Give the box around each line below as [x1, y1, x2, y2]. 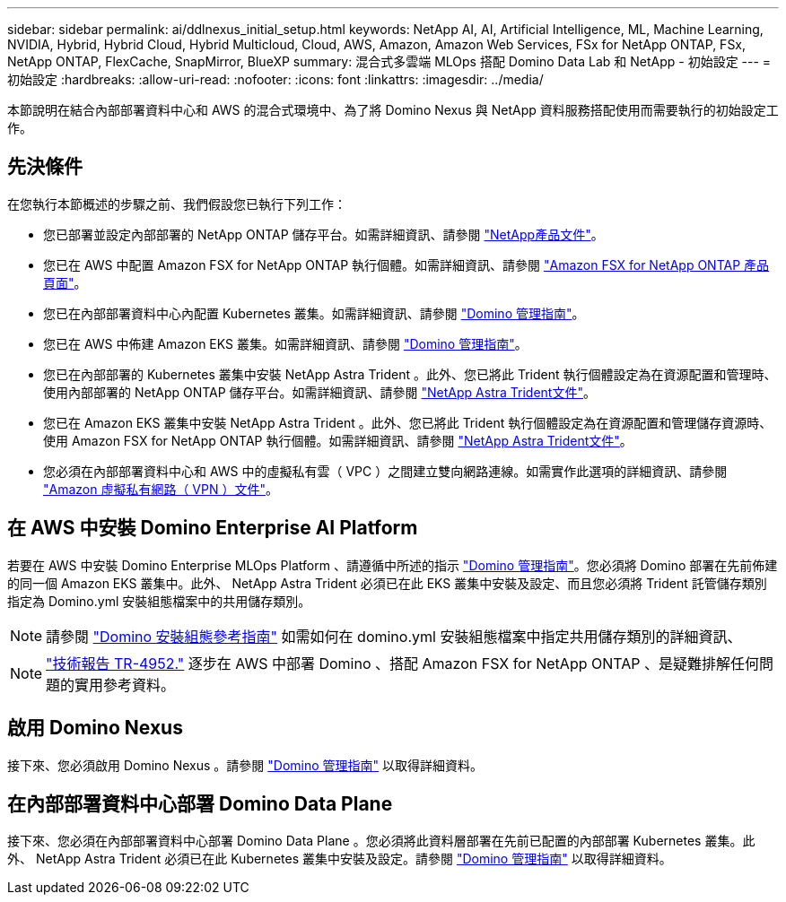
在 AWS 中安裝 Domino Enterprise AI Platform [7, 516, 418, 540]
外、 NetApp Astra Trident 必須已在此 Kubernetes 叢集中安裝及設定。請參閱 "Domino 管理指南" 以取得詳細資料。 [7, 851, 672, 867]
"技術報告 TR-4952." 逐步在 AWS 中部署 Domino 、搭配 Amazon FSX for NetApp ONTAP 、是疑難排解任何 [46, 654, 760, 672]
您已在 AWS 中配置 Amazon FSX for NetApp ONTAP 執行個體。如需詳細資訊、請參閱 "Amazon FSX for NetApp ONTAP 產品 [43, 256, 770, 273]
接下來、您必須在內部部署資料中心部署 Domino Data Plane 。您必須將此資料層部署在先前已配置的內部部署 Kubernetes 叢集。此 [7, 833, 755, 849]
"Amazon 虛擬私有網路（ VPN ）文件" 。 [43, 481, 278, 497]
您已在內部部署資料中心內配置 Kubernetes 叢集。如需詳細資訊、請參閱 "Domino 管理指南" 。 [43, 305, 585, 321]
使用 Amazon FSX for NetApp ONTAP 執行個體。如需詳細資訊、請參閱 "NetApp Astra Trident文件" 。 [43, 432, 633, 448]
